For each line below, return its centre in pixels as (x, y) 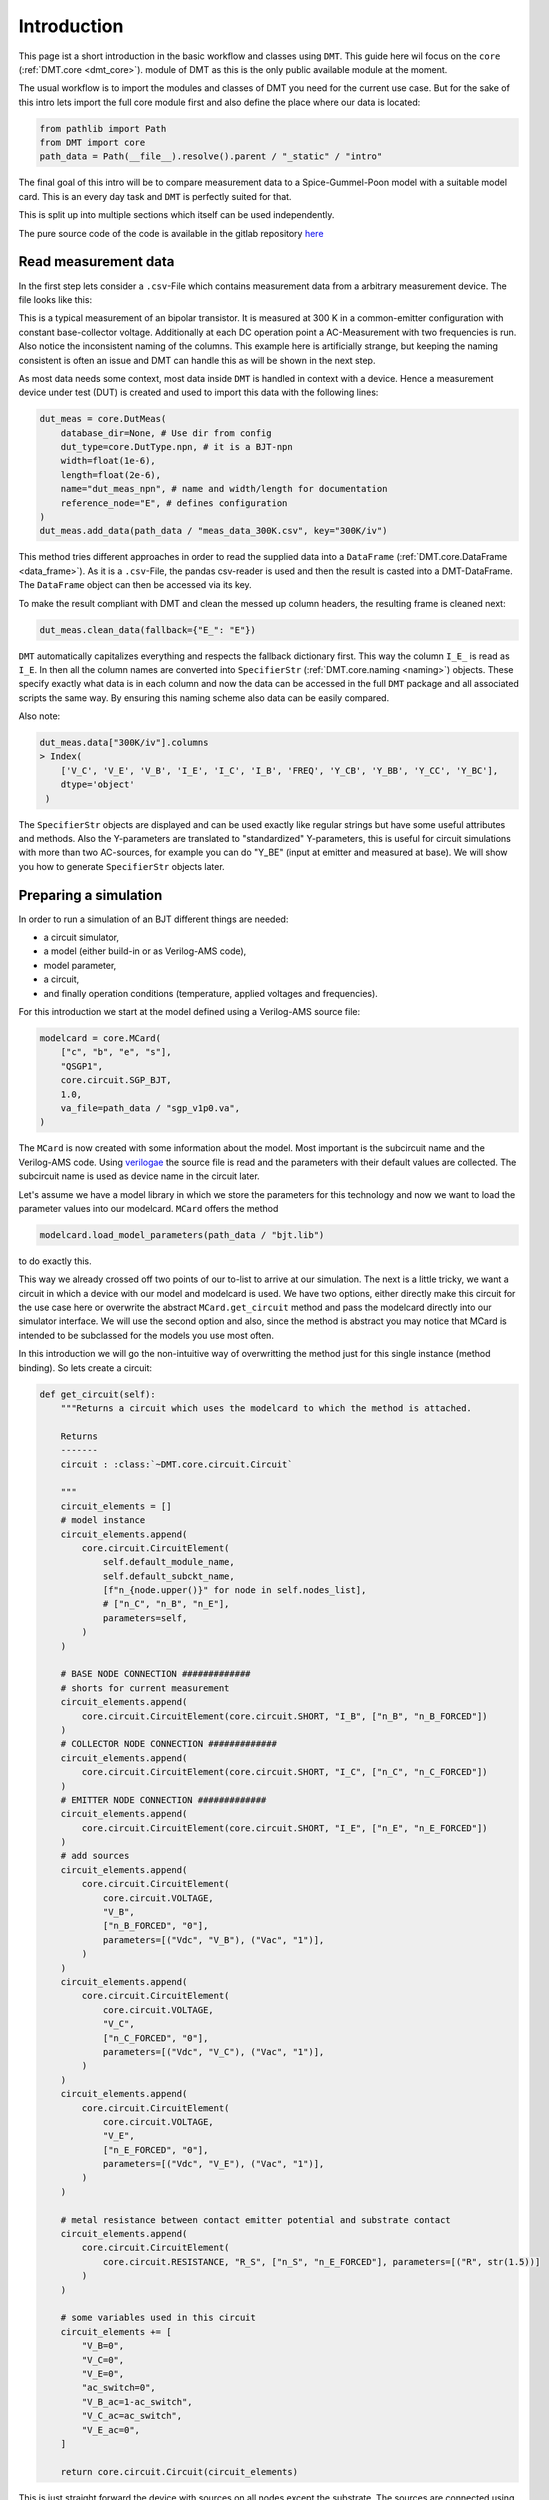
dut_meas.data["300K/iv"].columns (124, 743)
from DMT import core (92, 143)
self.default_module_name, (168, 1562)
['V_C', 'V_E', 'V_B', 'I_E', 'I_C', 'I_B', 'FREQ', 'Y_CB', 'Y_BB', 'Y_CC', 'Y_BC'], (279, 770)
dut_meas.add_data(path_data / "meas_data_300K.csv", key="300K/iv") (213, 531)
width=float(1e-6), (108, 461)
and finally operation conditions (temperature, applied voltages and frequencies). (211, 993)
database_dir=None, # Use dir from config (166, 433)
